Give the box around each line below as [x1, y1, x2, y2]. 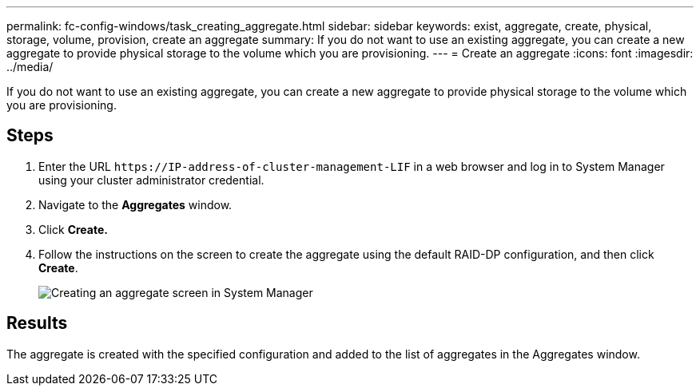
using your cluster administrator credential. [38, 172, 264, 187]
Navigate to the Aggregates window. [38, 197, 233, 212]
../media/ [6, 60, 54, 73]
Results [6, 313, 68, 334]
